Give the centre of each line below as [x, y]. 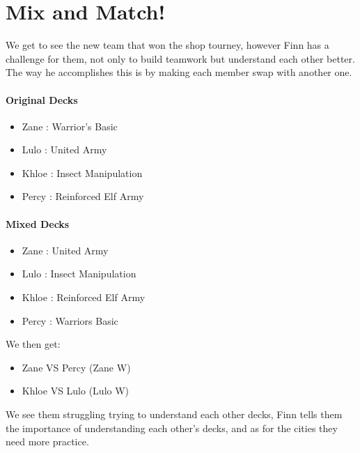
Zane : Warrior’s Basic [70, 126]
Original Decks [42, 99]
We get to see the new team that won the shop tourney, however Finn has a [167, 45]
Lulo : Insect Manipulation [79, 274]
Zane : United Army [65, 250]
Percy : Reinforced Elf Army [83, 196]
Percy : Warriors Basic [70, 320]
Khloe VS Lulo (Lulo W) [76, 391]
